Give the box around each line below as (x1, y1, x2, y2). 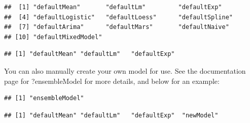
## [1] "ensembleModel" (4, 95, 84, 102)
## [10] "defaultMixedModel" (4, 33, 102, 41)
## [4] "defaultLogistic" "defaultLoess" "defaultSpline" (4, 13, 233, 21)
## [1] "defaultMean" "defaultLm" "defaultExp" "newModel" (4, 111, 219, 119)
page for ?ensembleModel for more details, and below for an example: (4, 75, 220, 86)
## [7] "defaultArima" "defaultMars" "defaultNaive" (4, 23, 229, 31)
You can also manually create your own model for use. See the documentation (4, 65, 246, 76)
